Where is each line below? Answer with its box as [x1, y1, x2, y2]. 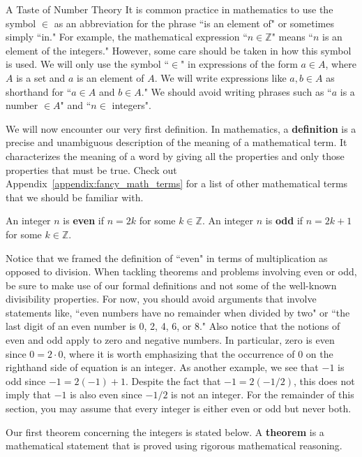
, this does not [293, 373, 355, 388]
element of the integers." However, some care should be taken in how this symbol [6, 43, 352, 57]
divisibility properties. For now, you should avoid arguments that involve [6, 291, 317, 306]
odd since [6, 373, 46, 388]
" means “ [271, 29, 313, 44]
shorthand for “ [6, 84, 72, 99]
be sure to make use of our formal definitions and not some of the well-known [6, 277, 337, 292]
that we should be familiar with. [6, 189, 144, 204]
